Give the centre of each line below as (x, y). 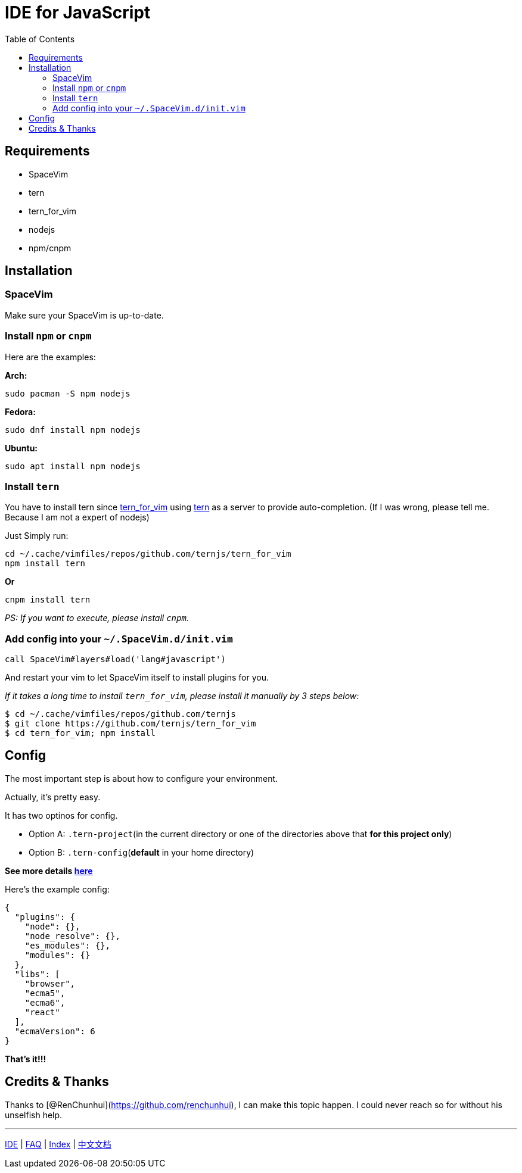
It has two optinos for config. (61, 815)
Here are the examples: (50, 357)
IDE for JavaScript (78, 13)
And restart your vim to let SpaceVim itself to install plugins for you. (137, 678)
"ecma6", (45, 1002)
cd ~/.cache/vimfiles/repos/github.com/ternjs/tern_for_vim (148, 554)
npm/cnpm (50, 248)
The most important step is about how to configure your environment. (142, 778)
